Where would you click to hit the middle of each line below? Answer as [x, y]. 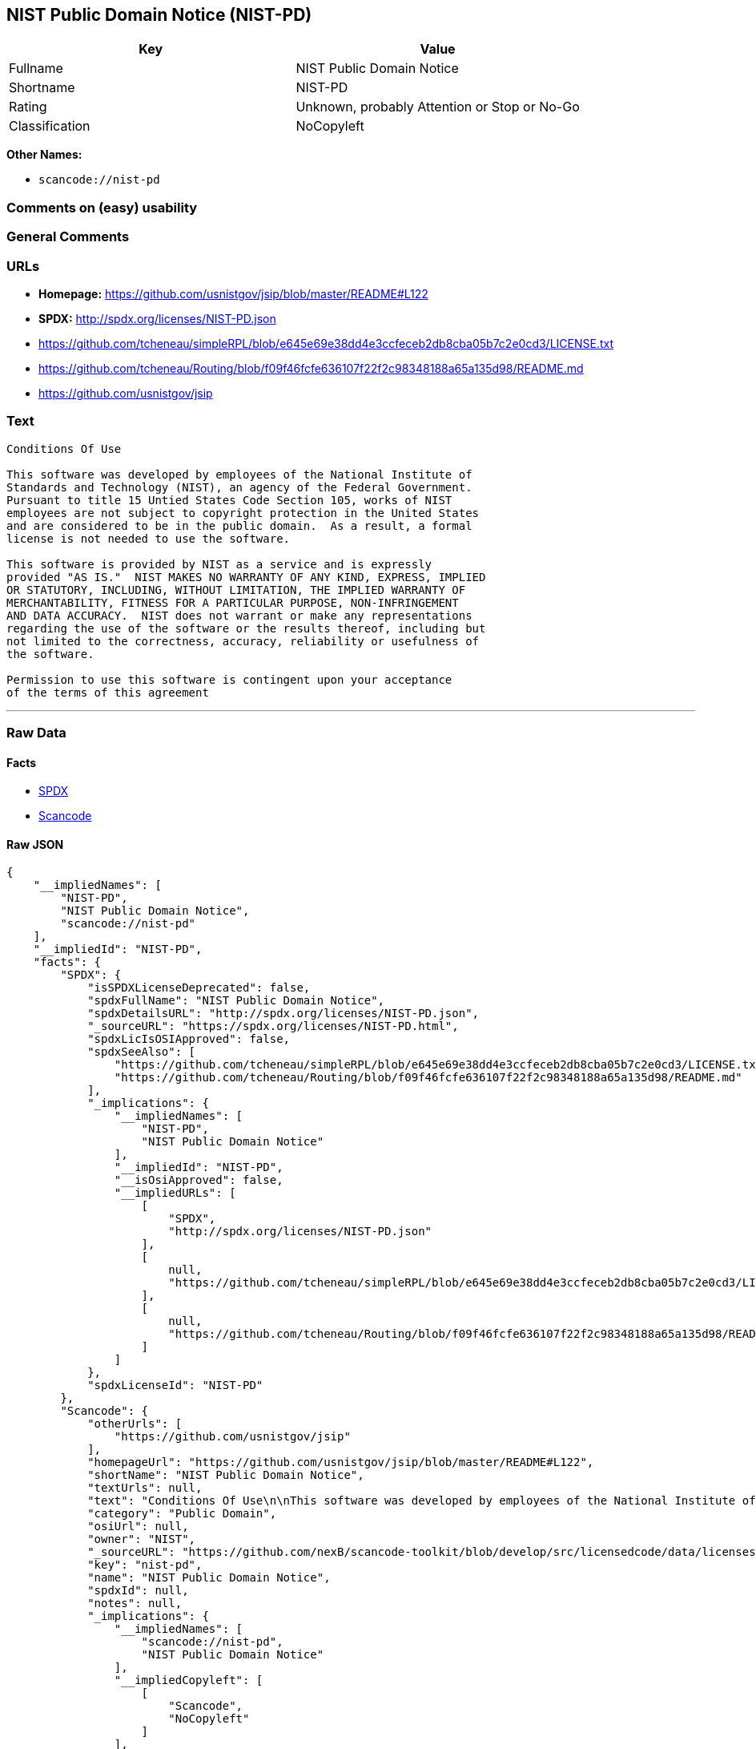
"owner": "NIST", [142, 1539]
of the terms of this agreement [108, 692]
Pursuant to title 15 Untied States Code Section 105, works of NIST [229, 500]
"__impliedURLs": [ [175, 1193]
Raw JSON [35, 844]
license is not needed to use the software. [149, 538]
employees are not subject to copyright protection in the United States [243, 513]
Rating [28, 107]
